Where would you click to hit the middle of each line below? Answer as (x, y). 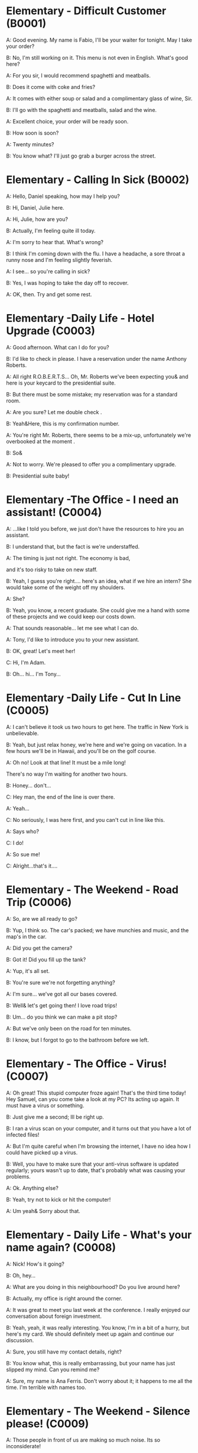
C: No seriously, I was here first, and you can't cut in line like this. (86, 820)
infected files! (23, 1134)
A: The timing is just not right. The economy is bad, (68, 558)
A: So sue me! (23, 854)
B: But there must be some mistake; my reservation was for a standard (92, 394)
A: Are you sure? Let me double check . (54, 412)
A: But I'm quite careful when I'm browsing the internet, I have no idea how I (98, 1146)
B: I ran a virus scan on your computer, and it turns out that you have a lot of (99, 1128)
